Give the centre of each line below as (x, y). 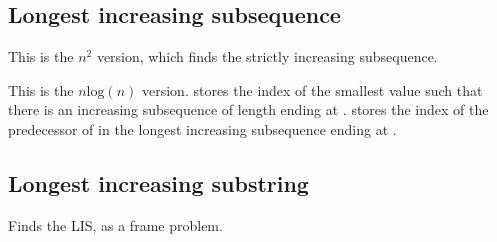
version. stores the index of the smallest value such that (312, 89)
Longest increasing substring (158, 182)
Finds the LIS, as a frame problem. (115, 224)
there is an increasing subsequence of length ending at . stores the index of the (248, 109)
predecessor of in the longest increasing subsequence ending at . (202, 128)
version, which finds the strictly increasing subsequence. (267, 56)
